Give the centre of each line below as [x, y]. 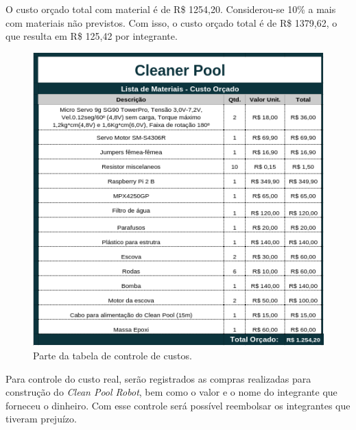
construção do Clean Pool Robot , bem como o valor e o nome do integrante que [171, 392]
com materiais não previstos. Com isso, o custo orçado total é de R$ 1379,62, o [171, 22]
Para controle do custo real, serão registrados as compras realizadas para [158, 378]
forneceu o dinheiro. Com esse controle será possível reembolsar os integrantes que [178, 405]
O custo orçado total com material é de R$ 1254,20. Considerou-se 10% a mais [171, 9]
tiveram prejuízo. [41, 419]
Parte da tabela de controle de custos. [112, 356]
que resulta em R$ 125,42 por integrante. [92, 36]
